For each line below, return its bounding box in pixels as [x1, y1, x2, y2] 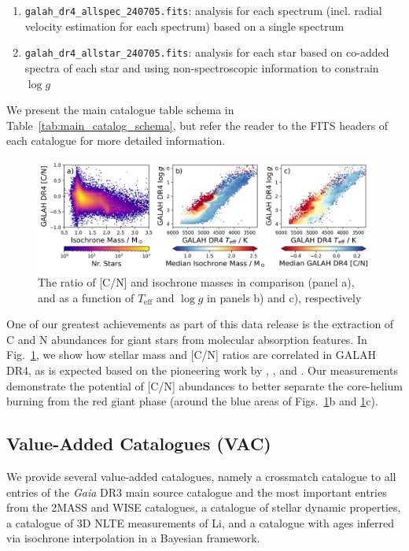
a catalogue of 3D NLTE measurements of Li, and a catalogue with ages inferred [6, 514, 395, 531]
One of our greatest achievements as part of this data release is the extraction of [6, 316, 394, 332]
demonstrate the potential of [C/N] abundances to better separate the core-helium [6, 377, 403, 394]
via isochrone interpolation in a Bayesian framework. [6, 530, 260, 546]
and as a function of [38, 289, 134, 305]
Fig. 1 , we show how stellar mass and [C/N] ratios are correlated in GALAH [6, 346, 377, 363]
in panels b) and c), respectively [207, 289, 362, 305]
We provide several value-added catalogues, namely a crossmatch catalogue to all [6, 468, 396, 485]
